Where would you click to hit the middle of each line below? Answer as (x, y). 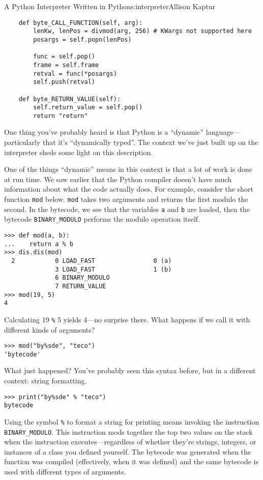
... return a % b (39, 244)
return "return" (61, 116)
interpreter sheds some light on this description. (79, 152)
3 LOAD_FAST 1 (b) (113, 269)
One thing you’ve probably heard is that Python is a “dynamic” (104, 132)
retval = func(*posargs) (75, 73)
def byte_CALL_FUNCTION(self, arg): (81, 23)
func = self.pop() (64, 57)
